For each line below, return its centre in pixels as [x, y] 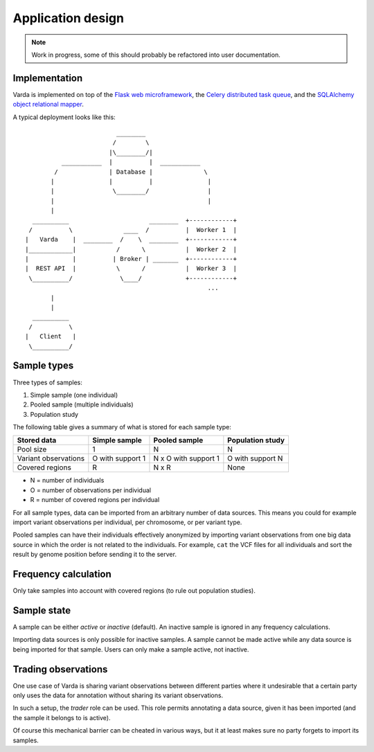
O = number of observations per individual [91, 490]
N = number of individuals [67, 481]
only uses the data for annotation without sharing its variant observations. [118, 695]
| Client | [51, 337]
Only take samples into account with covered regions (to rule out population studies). [134, 591]
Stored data [37, 440]
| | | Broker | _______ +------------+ [131, 259]
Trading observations [60, 669]
